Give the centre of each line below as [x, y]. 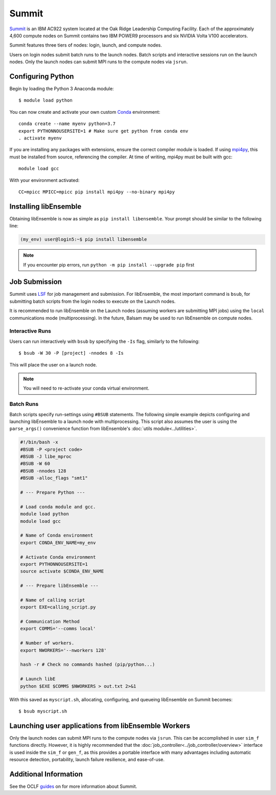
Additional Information [46, 774]
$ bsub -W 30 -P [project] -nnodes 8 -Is [71, 353]
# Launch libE [38, 679]
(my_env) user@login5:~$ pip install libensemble [84, 239]
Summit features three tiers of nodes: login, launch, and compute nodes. [86, 45]
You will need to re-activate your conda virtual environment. [86, 388]
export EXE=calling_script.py [58, 607]
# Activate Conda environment [58, 557]
